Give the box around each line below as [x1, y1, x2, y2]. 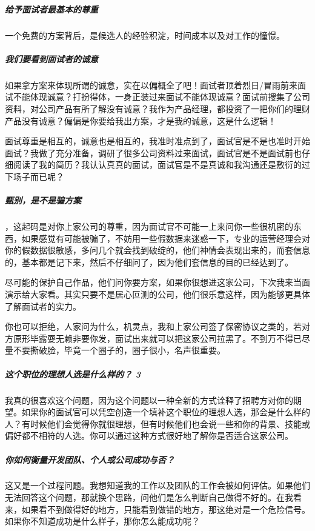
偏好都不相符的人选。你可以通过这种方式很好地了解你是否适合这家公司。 [5, 429, 293, 442]
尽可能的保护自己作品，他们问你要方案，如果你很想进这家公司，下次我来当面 [5, 276, 310, 289]
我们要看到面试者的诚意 [5, 52, 98, 65]
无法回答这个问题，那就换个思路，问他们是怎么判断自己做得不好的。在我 [5, 491, 293, 504]
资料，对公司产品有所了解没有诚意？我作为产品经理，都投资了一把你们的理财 [5, 102, 310, 115]
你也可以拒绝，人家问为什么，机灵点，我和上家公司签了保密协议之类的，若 [5, 320, 302, 333]
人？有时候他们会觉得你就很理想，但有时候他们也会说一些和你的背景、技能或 [5, 417, 310, 430]
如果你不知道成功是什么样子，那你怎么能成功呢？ [5, 515, 200, 527]
